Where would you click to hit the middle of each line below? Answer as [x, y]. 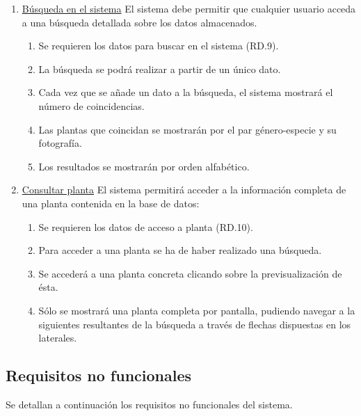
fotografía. [60, 143]
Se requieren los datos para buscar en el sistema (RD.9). [159, 46]
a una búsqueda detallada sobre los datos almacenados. [139, 22]
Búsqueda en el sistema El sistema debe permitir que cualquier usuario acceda [189, 8]
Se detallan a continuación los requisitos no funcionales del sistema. [149, 404]
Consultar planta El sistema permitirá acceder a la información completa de [184, 190]
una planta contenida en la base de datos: [111, 203]
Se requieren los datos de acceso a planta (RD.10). [146, 226]
